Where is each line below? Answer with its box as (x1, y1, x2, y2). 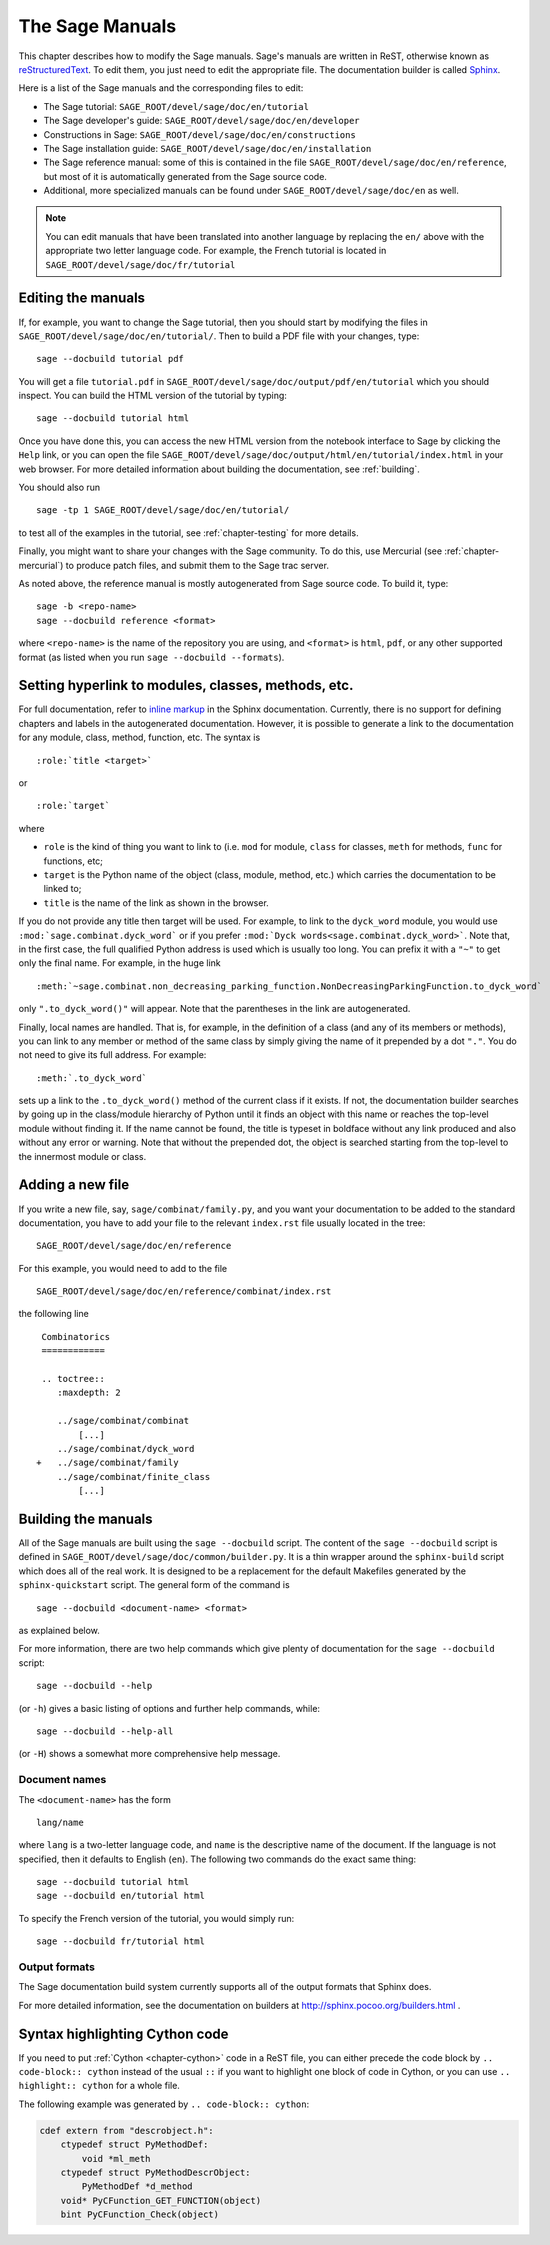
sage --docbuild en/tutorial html (36, 1890, 205, 1902)
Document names (18, 1773, 107, 1787)
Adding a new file (18, 1176, 130, 1194)
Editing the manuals (18, 290, 145, 307)
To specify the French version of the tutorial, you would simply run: (18, 1912, 295, 1924)
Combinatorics (41, 1331, 111, 1342)
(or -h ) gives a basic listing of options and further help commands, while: (18, 1702, 320, 1714)
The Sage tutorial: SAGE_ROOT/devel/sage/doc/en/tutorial (43, 100, 310, 112)
